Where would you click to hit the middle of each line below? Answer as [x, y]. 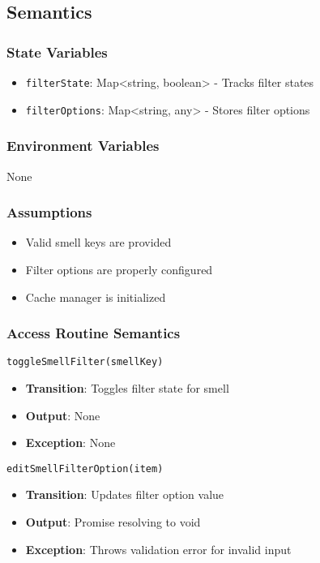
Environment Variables [83, 146]
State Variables [57, 52]
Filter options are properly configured [119, 269]
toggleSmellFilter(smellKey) [85, 362]
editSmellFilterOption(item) [85, 468]
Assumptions [49, 212]
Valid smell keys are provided [98, 242]
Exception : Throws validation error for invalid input [158, 549]
